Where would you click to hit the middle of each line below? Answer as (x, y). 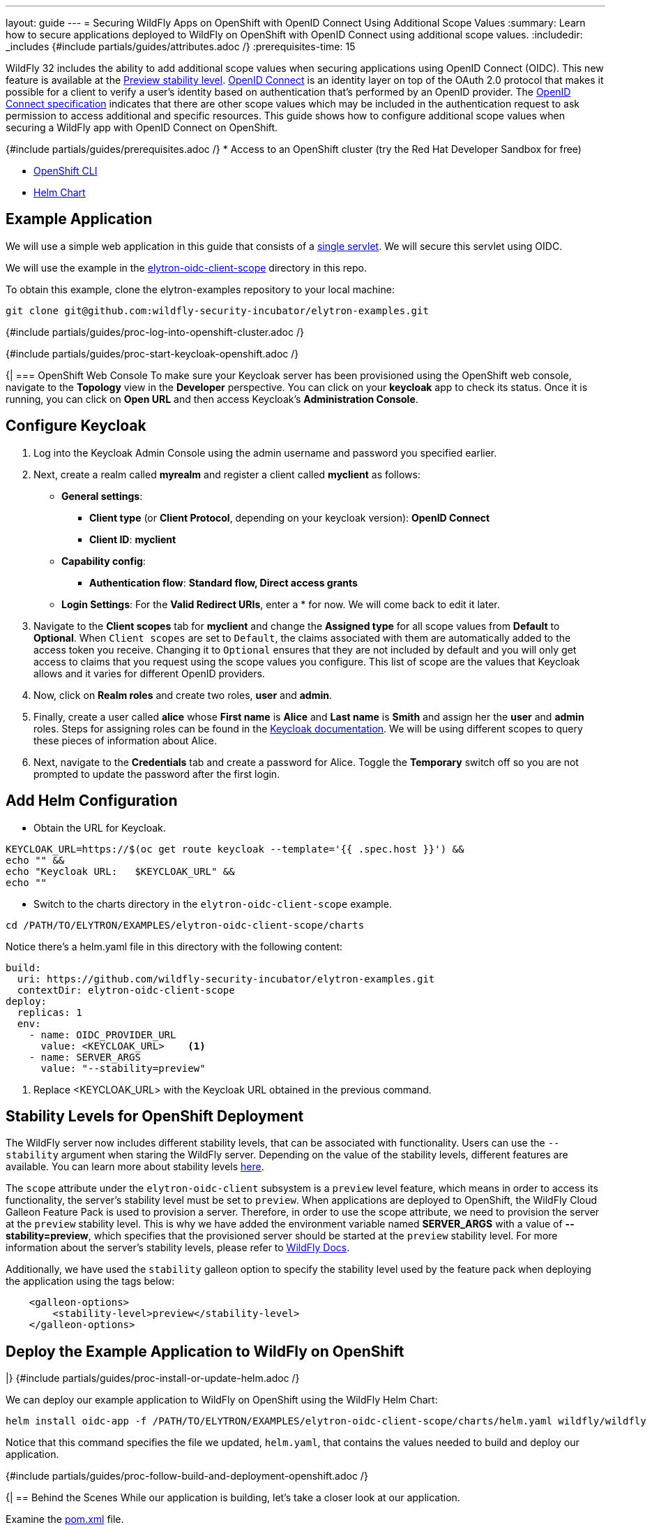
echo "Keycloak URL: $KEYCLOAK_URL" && (120, 871)
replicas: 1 (50, 1012)
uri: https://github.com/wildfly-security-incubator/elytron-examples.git (226, 979)
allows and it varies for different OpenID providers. (149, 673)
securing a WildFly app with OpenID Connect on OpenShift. (142, 127)
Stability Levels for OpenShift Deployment (155, 1116)
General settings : (102, 496)
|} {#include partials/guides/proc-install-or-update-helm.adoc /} (153, 1378)
